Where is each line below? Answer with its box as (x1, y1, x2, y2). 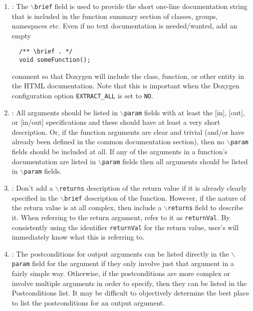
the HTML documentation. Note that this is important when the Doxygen (11, 80, 240, 91)
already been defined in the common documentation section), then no (11, 136, 225, 147)
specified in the (11, 192, 58, 203)
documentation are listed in (11, 156, 96, 166)
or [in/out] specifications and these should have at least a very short (11, 117, 220, 127)
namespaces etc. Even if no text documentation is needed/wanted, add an (11, 20, 238, 31)
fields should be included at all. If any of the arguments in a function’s (11, 146, 228, 157)
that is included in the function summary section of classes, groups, (11, 10, 218, 21)
